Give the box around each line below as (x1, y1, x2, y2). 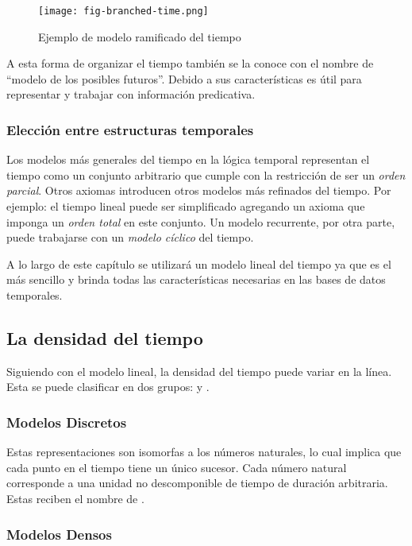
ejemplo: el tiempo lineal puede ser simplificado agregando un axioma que (6, 198, 365, 215)
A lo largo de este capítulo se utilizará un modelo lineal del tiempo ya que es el (6, 255, 391, 272)
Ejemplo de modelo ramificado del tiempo (38, 28, 241, 45)
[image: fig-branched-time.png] (38, 6, 209, 17)
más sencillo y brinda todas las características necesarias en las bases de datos (6, 271, 386, 288)
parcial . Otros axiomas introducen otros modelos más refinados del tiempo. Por (6, 182, 391, 199)
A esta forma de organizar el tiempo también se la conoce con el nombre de (6, 55, 374, 72)
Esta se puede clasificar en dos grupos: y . (6, 378, 210, 395)
